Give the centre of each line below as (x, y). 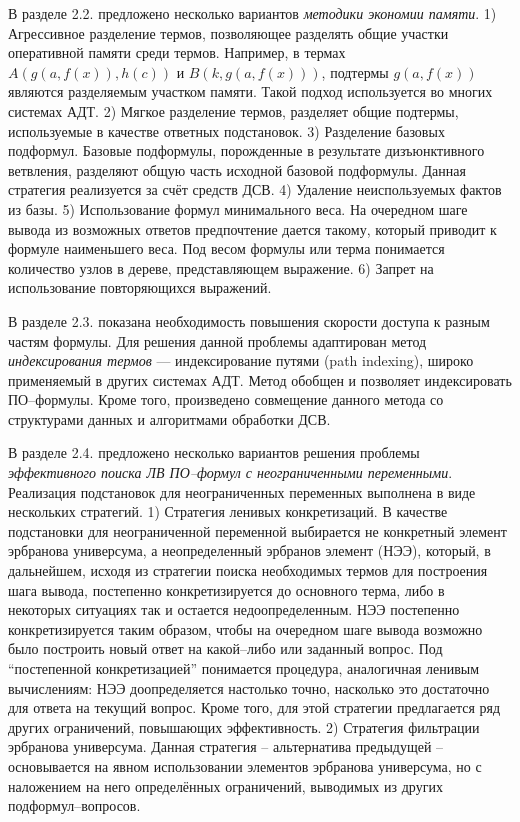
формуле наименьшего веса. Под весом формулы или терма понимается (226, 248)
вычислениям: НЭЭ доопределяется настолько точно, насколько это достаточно (249, 687)
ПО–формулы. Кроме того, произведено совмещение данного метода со (226, 399)
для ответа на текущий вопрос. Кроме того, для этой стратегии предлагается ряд (254, 707)
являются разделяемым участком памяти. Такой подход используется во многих (250, 91)
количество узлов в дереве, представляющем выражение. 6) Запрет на (221, 267)
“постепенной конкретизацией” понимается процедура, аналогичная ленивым (244, 668)
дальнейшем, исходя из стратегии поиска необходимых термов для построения (248, 570)
